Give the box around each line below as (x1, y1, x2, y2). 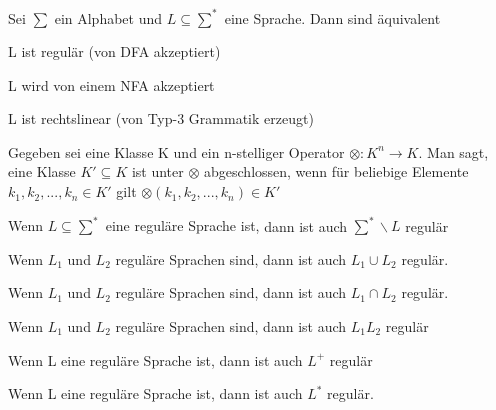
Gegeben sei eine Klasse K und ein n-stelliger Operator (8, 141, 345, 162)
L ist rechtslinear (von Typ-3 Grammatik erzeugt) (8, 108, 314, 129)
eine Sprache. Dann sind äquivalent (224, 7, 441, 28)
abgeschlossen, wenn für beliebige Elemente (204, 161, 469, 182)
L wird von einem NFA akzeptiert (8, 74, 215, 95)
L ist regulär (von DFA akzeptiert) (8, 41, 221, 62)
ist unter (131, 161, 184, 182)
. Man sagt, (418, 141, 489, 162)
